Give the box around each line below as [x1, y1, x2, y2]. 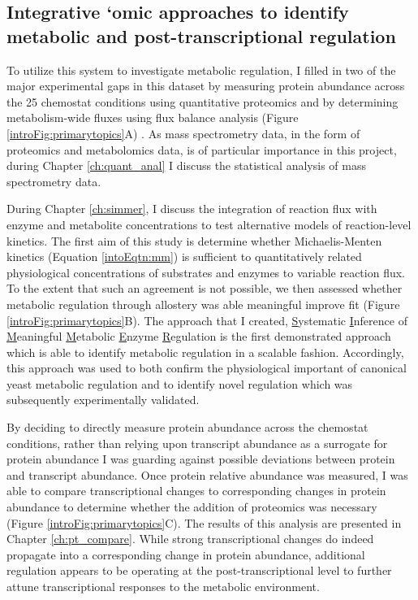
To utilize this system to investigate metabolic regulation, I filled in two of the [6, 61, 396, 78]
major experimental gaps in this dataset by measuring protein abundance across [6, 77, 405, 94]
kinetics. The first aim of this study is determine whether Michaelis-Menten [6, 232, 382, 249]
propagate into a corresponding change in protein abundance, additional [6, 546, 365, 563]
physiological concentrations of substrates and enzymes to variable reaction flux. [6, 263, 406, 280]
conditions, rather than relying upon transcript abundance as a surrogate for [6, 434, 388, 451]
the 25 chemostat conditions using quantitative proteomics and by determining [6, 93, 399, 110]
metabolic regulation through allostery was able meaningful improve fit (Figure [6, 295, 400, 312]
